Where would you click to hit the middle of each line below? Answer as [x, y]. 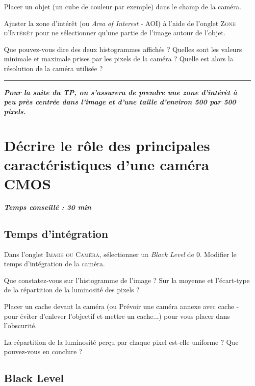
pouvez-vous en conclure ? [43, 351]
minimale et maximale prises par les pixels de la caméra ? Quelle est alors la [119, 59]
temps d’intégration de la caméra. [54, 264]
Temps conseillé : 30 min [48, 207]
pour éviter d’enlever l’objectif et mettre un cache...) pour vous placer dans [117, 316]
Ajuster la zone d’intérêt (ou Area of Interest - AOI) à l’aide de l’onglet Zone [120, 23]
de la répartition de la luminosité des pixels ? [72, 290]
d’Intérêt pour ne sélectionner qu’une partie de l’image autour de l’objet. [115, 33]
